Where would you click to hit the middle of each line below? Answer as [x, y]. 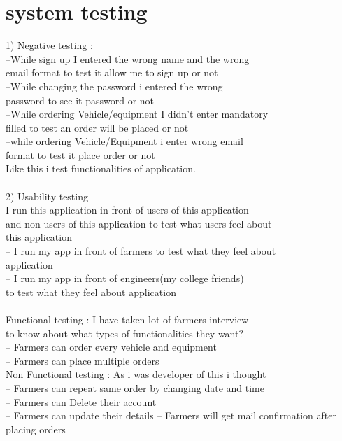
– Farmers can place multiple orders [83, 360]
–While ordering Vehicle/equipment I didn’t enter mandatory [137, 114]
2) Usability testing [47, 196]
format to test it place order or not [80, 154]
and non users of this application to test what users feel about [139, 223]
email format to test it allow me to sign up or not [112, 72]
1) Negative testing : [49, 45]
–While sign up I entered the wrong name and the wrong [128, 58]
